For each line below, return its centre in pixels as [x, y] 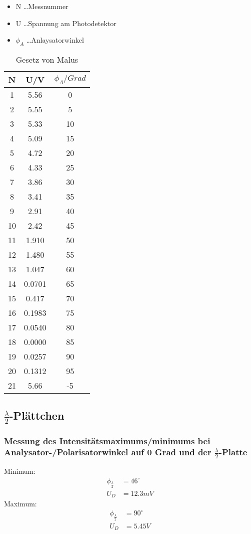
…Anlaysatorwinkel [55, 40]
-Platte [233, 452]
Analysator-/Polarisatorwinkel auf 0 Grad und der [108, 452]
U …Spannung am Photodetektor [66, 23]
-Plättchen [37, 415]
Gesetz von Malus [47, 59]
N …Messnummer [42, 6]
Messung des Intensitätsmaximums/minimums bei [107, 440]
